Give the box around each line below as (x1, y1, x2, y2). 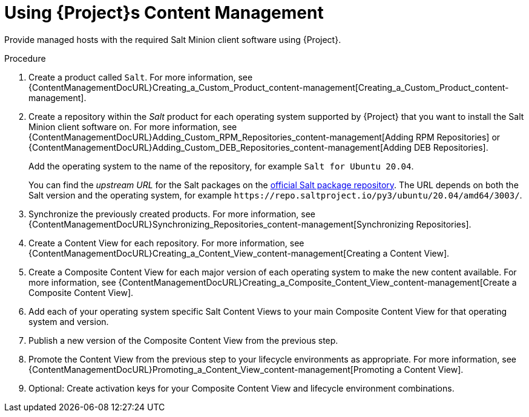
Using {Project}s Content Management (4, 2, 324, 23)
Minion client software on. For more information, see (28, 121, 237, 132)
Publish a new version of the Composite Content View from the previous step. (28, 335, 338, 346)
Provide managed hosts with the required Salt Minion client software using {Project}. (4, 34, 341, 45)
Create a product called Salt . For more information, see (28, 71, 253, 82)
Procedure (4, 53, 46, 64)
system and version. (28, 316, 109, 327)
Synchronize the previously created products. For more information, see (28, 208, 316, 219)
